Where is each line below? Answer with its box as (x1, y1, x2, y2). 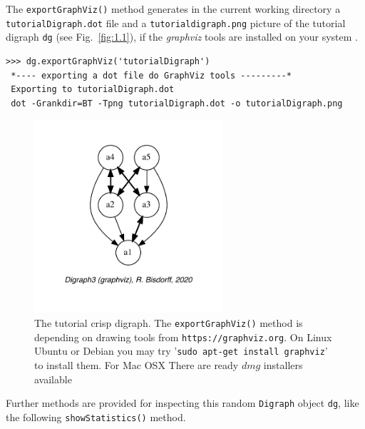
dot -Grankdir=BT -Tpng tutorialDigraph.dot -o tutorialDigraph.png (11, 98, 343, 108)
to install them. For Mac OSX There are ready (34, 358, 239, 372)
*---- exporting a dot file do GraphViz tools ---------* (11, 70, 292, 81)
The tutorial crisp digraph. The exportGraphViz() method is (34, 316, 303, 330)
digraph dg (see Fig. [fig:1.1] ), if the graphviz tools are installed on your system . (6, 29, 358, 44)
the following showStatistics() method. (6, 409, 186, 424)
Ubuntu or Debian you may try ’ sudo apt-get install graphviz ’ (34, 343, 328, 358)
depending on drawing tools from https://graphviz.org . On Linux (34, 329, 332, 344)
